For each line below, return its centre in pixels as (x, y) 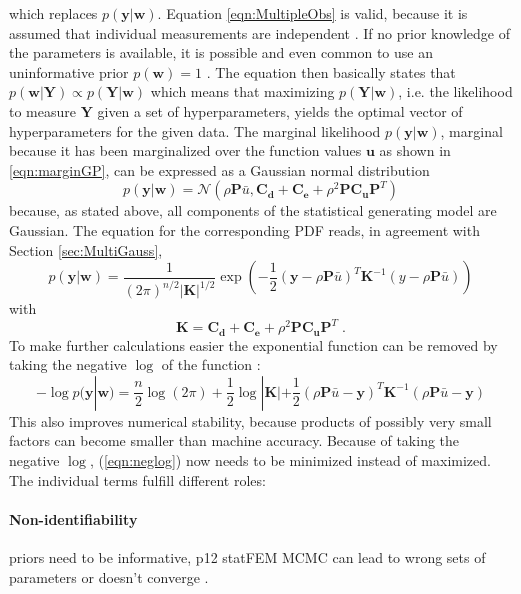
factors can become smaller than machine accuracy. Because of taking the (234, 440)
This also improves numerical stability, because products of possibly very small (250, 420)
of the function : (211, 364)
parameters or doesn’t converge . (109, 576)
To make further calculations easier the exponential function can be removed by (253, 344)
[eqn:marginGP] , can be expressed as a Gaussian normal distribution (219, 169)
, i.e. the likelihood (455, 91)
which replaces (53, 13)
